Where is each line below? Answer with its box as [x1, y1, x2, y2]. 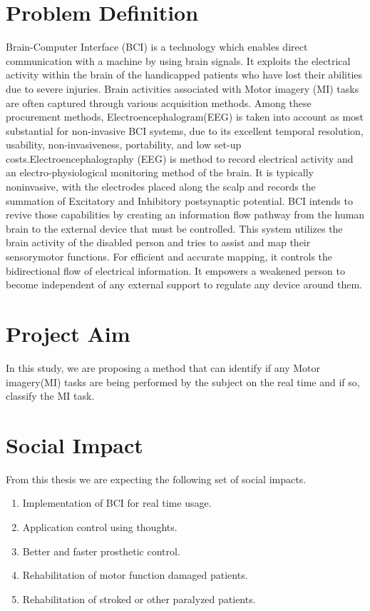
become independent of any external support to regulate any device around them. [6, 277, 362, 292]
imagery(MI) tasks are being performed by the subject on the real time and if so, [6, 374, 360, 389]
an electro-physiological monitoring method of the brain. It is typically [6, 165, 314, 180]
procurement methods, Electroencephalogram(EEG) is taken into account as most [6, 109, 364, 124]
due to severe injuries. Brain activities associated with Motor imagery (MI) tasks [6, 81, 359, 96]
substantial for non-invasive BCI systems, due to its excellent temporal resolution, [6, 123, 364, 138]
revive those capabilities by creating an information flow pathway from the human [6, 207, 365, 222]
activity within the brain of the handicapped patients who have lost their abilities [6, 67, 363, 82]
